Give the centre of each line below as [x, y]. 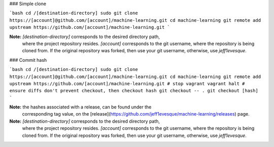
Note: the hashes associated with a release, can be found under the [80, 107]
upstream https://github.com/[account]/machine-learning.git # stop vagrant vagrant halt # [127, 83]
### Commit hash [28, 60]
